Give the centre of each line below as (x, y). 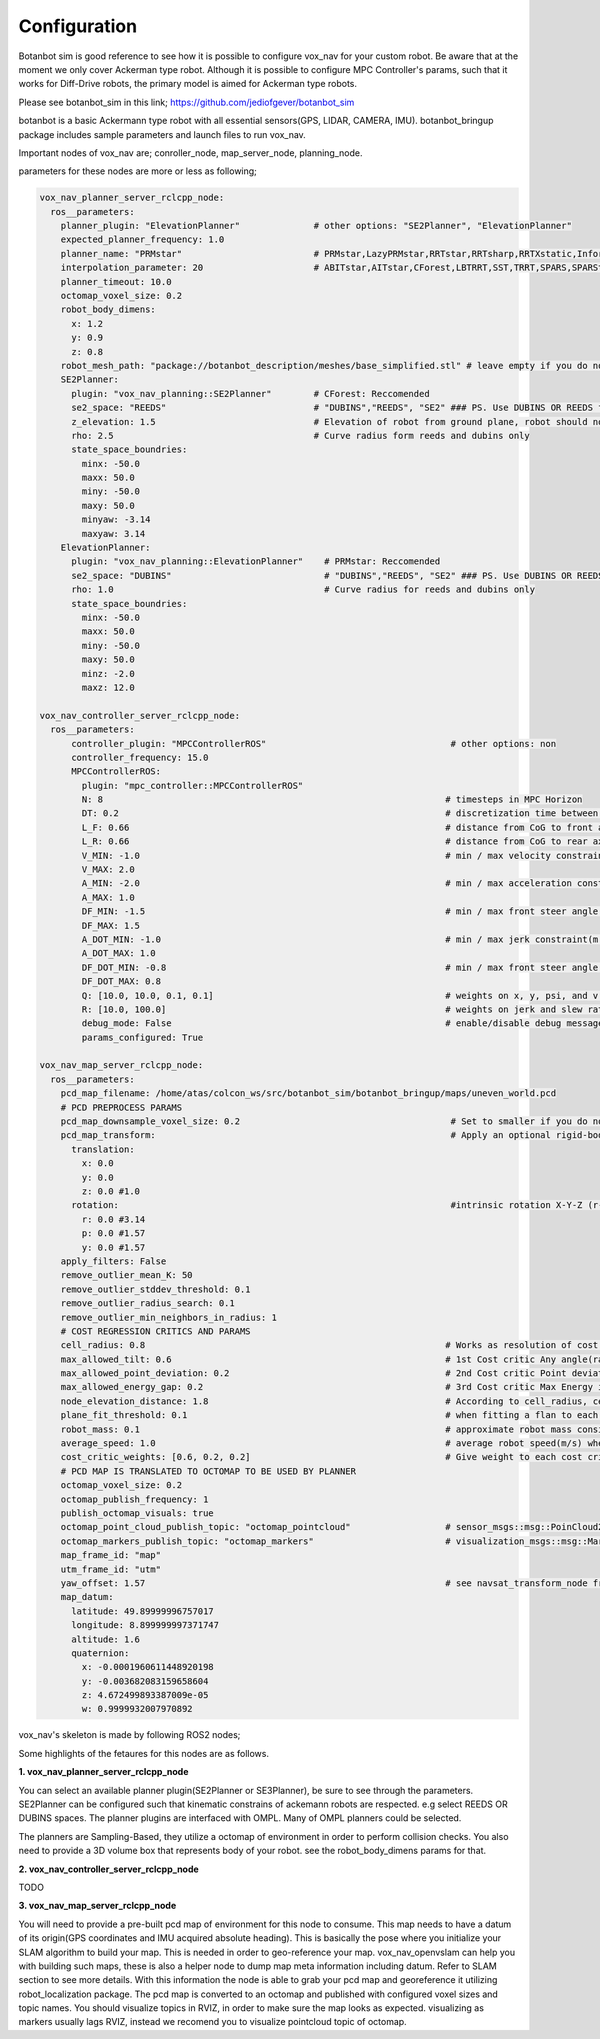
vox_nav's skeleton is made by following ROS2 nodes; (129, 1735)
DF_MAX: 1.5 (110, 925)
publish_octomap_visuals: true (137, 1513)
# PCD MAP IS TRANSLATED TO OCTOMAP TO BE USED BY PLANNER (208, 1471)
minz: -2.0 (108, 673)
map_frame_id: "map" (111, 1555)
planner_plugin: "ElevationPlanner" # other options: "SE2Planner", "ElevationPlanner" (316, 226)
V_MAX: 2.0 (108, 869)
